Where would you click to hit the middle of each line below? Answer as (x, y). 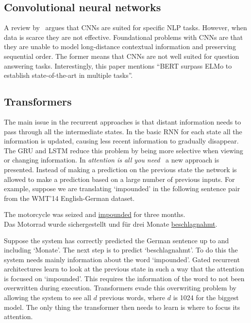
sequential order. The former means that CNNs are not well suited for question (122, 56)
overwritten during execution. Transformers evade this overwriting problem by (120, 288)
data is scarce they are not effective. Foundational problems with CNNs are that (124, 37)
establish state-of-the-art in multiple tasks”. (68, 75)
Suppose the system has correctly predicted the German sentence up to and (117, 240)
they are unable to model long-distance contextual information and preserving (120, 46)
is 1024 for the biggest (206, 297)
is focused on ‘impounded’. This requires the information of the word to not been (124, 278)
